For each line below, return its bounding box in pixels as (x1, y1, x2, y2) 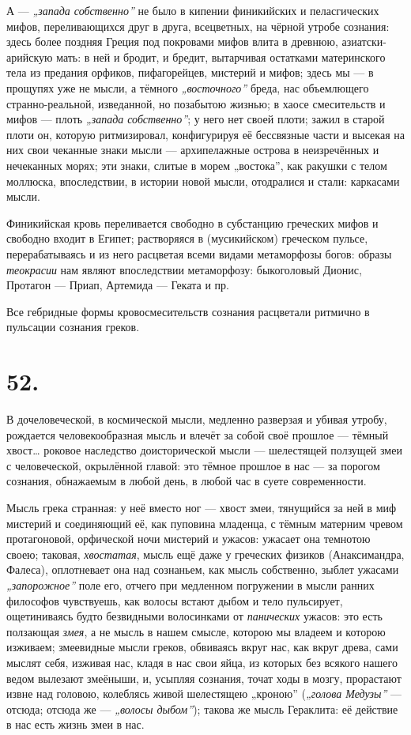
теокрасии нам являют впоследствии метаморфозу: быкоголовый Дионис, (6, 261, 362, 277)
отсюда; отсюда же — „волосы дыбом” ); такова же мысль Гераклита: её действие (6, 700, 398, 717)
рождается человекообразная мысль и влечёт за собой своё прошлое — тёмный (6, 426, 389, 443)
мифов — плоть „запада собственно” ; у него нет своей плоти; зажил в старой (6, 111, 385, 127)
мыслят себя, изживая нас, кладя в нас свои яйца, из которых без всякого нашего (6, 654, 398, 670)
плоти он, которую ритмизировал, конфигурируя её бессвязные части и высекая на (6, 126, 405, 142)
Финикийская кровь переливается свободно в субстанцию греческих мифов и (6, 214, 379, 231)
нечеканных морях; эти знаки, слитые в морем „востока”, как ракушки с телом (6, 156, 387, 173)
